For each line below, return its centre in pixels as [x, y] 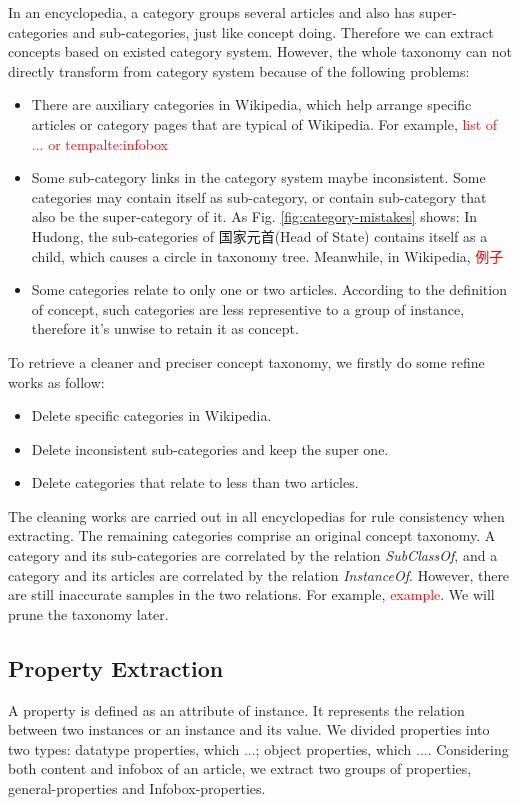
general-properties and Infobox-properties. [137, 788]
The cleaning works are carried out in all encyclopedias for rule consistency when [256, 515]
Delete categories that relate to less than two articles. [195, 482]
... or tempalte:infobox [99, 143]
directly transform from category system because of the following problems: [239, 70]
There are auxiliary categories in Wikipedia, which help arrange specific [251, 104]
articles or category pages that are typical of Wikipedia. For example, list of [264, 123]
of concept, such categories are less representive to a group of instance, [248, 308]
